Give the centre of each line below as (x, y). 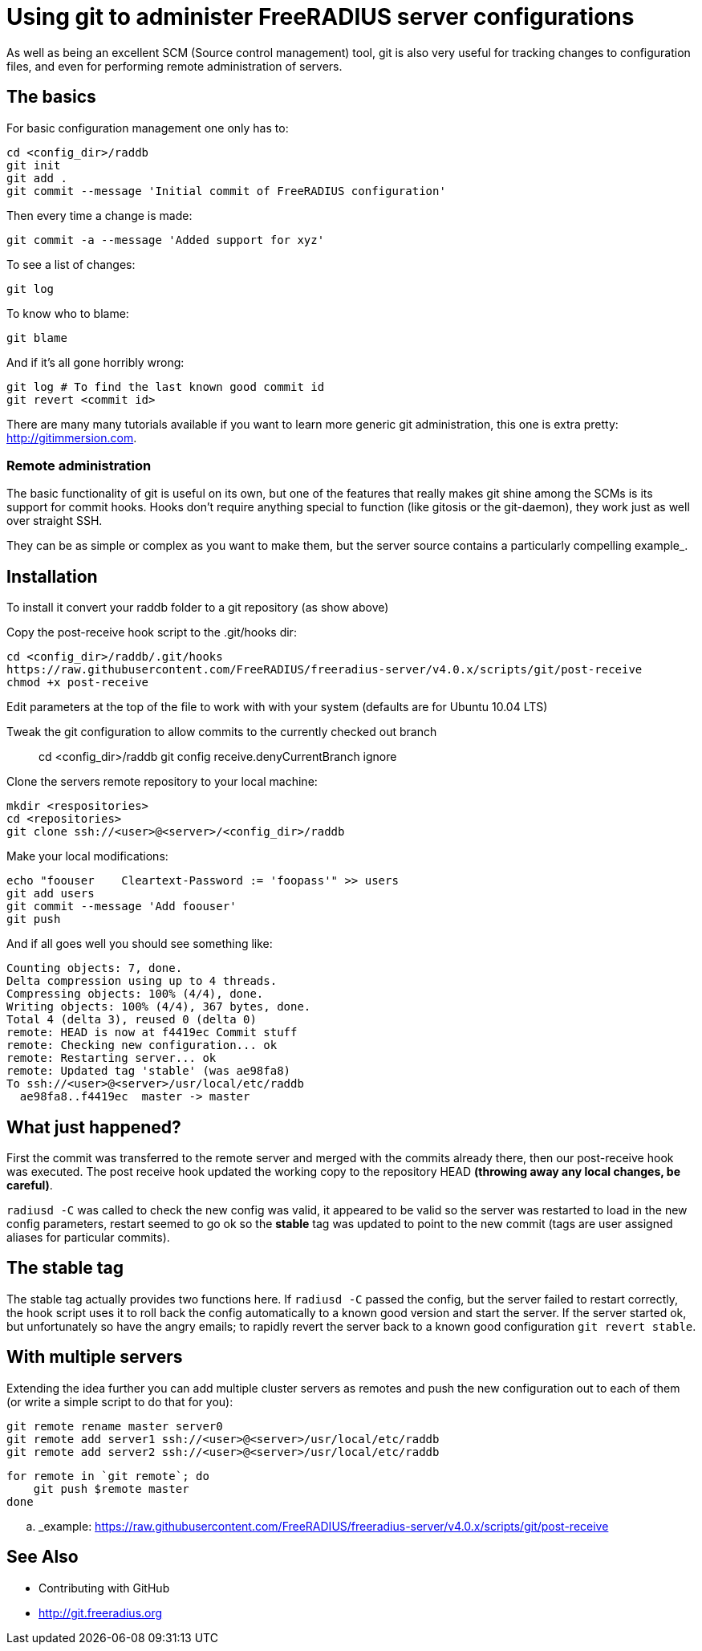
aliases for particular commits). (88, 1238)
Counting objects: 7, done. (95, 968)
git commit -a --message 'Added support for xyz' (166, 240)
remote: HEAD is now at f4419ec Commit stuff (152, 1033)
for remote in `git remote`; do (108, 1476)
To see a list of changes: (71, 264)
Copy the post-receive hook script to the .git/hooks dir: (152, 632)
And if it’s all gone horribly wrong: (95, 362)
